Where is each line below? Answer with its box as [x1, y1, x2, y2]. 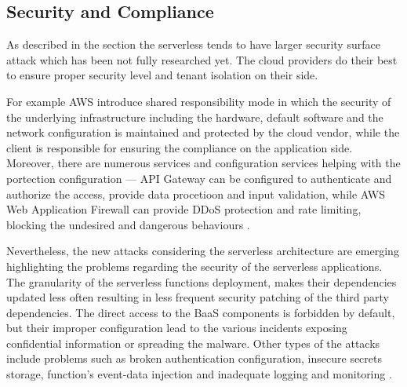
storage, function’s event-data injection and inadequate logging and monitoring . [6, 366, 392, 382]
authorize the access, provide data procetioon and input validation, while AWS [6, 185, 385, 202]
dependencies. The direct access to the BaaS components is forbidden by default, [6, 304, 395, 320]
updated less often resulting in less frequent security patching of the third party [6, 289, 389, 305]
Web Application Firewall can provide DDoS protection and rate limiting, [6, 201, 362, 217]
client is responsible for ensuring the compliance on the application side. [6, 139, 353, 155]
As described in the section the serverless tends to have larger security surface [6, 36, 380, 53]
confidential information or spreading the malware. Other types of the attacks [6, 334, 380, 351]
